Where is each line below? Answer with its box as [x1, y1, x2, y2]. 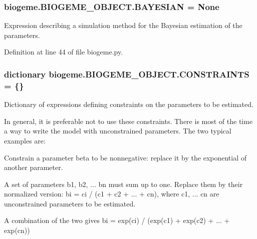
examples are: [4, 135, 46, 145]
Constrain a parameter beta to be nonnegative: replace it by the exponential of [4, 152, 247, 162]
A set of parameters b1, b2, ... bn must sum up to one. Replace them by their [4, 178, 243, 189]
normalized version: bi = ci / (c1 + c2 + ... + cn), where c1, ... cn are [4, 188, 219, 199]
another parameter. [4, 162, 63, 172]
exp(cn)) [4, 225, 30, 235]
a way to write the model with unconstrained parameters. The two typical [4, 125, 231, 136]
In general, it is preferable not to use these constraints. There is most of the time [4, 115, 253, 126]
